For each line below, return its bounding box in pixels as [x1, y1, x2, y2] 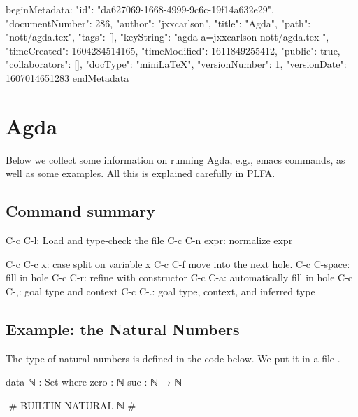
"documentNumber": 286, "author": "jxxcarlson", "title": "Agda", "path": [6, 15, 311, 30]
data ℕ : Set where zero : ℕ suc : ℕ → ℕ [6, 374, 182, 389]
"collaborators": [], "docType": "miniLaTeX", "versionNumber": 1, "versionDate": [6, 57, 347, 71]
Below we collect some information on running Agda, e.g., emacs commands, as [6, 152, 345, 167]
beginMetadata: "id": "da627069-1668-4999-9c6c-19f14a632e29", [6, 2, 274, 16]
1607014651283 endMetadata [6, 70, 129, 85]
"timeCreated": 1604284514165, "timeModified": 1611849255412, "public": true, [6, 43, 341, 57]
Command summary [6, 200, 156, 222]
